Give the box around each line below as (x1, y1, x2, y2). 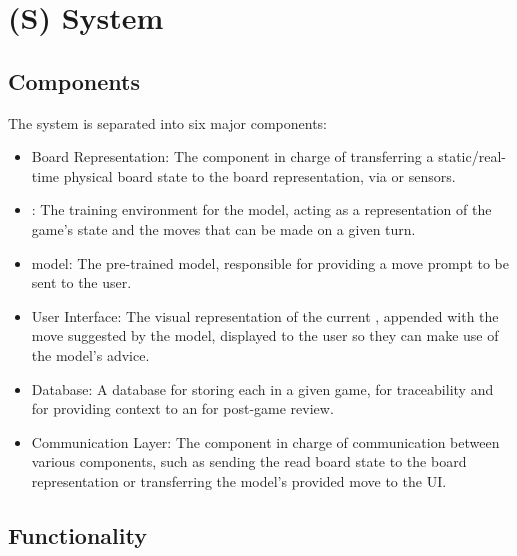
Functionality (8, 519, 147, 550)
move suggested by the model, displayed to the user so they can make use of (31, 325, 499, 346)
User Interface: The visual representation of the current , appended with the (31, 305, 499, 326)
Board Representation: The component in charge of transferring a (31, 146, 434, 167)
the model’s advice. (31, 344, 150, 365)
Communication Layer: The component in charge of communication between (31, 431, 500, 452)
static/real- (438, 146, 506, 167)
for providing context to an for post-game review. (31, 398, 334, 419)
